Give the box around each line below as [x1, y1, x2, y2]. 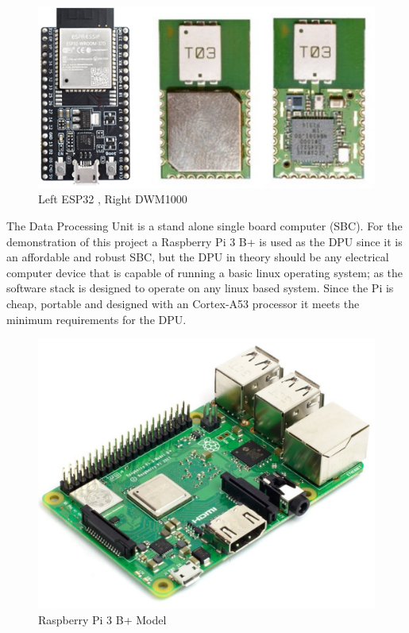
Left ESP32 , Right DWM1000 [38, 191, 187, 207]
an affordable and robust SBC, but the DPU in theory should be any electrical [6, 249, 389, 265]
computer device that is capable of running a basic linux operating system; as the [6, 264, 403, 280]
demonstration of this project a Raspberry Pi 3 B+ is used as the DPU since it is [6, 233, 403, 249]
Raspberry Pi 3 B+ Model [38, 612, 167, 628]
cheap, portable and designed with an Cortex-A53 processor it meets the [6, 295, 360, 311]
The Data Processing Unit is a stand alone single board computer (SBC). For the [6, 217, 403, 234]
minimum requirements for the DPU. [6, 311, 187, 327]
